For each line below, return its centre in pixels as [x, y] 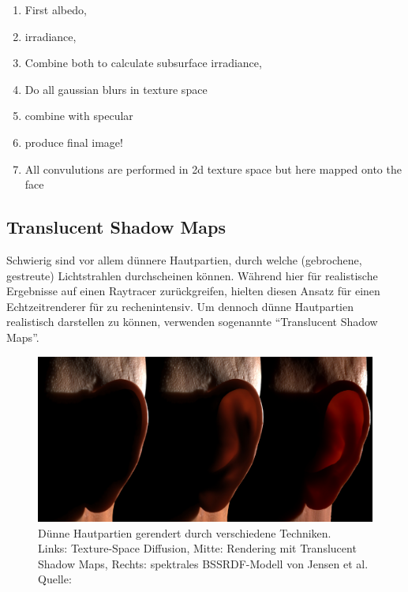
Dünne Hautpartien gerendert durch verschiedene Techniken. [185, 532]
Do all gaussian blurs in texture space [116, 89]
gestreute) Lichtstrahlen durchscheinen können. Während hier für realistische [192, 275]
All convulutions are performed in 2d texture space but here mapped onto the [213, 169]
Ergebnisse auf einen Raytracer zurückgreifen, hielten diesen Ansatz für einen [193, 291]
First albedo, [56, 9]
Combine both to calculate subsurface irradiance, [143, 63]
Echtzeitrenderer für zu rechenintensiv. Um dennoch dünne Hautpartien [180, 306]
